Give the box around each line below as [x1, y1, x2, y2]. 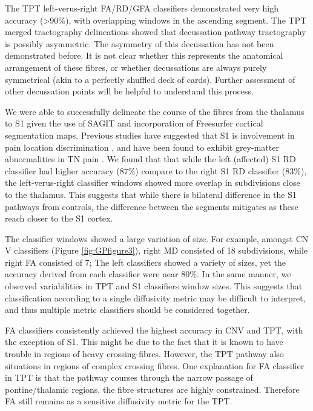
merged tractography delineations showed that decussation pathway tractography [5, 25, 306, 38]
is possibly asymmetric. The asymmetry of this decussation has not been [5, 37, 274, 50]
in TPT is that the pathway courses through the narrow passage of [5, 371, 253, 384]
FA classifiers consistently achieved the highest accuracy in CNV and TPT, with [5, 323, 303, 336]
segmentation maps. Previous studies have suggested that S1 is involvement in [5, 128, 295, 141]
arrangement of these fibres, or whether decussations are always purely [5, 61, 267, 73]
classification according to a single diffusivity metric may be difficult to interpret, [5, 291, 306, 304]
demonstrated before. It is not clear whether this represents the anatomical [5, 49, 283, 62]
